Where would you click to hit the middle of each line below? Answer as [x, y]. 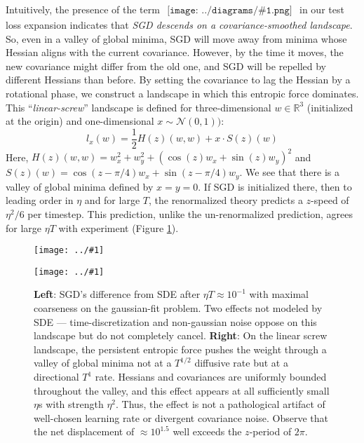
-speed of [330, 200]
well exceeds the [207, 431]
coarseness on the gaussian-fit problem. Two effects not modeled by [178, 308]
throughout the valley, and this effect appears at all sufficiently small [182, 390]
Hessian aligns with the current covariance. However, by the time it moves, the [175, 52]
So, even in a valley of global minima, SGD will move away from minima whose [176, 38]
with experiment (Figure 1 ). [119, 227]
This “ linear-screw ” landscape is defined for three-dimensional [139, 107]
